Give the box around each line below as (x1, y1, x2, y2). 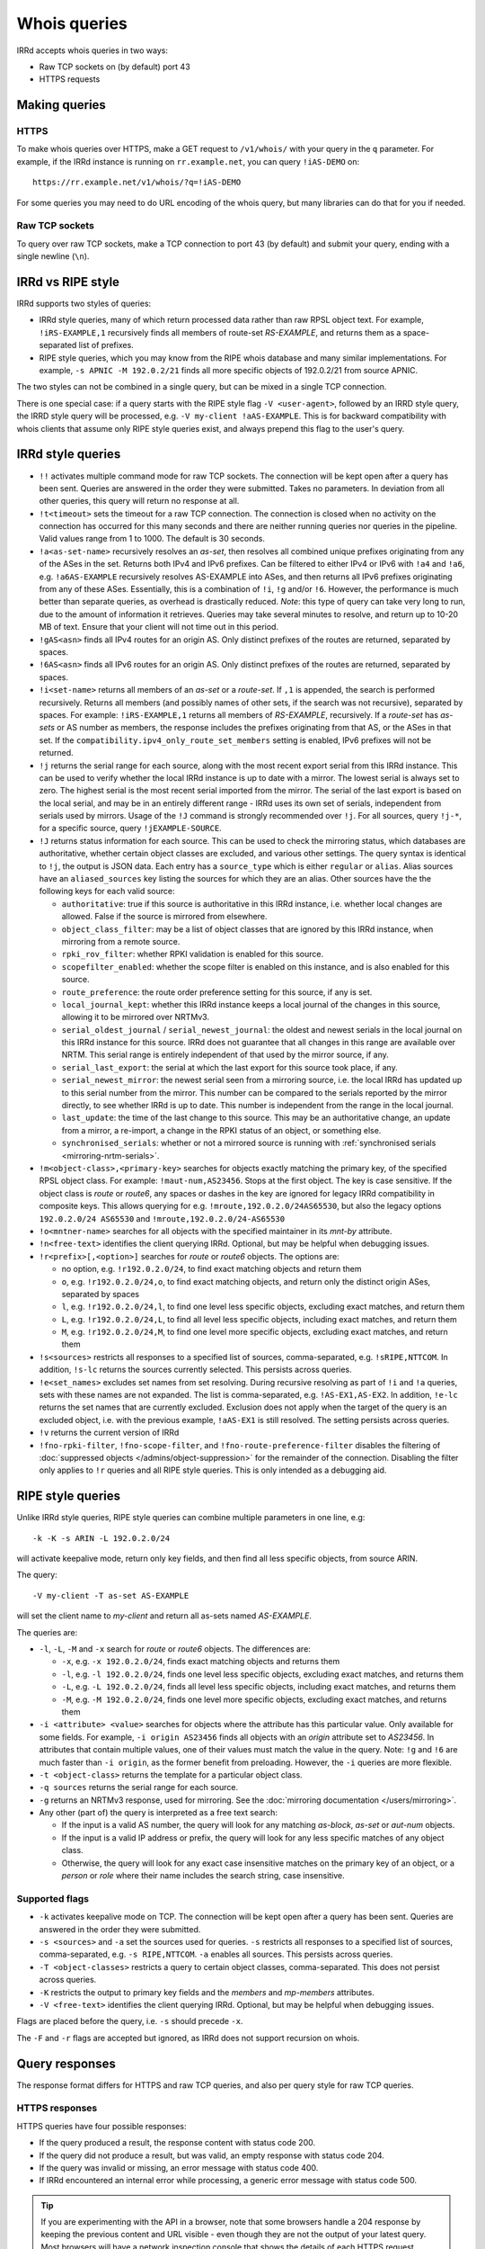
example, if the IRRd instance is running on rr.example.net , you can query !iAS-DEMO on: (16, 156, 360, 166)
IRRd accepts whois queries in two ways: (16, 45, 168, 56)
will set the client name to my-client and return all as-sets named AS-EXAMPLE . (16, 1610, 312, 1621)
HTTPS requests (39, 74, 101, 85)
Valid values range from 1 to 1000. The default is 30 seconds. (39, 533, 265, 544)
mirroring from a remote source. (61, 936, 181, 946)
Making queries (16, 97, 107, 112)
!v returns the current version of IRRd (39, 1427, 180, 1438)
